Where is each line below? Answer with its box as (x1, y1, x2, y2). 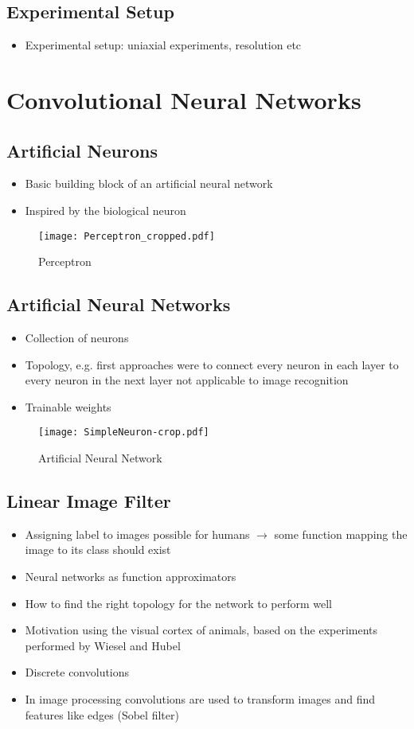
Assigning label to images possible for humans (25, 525, 250, 542)
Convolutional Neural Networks (6, 83, 361, 115)
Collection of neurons (25, 329, 129, 346)
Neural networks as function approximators (25, 568, 236, 585)
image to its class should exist (25, 541, 171, 558)
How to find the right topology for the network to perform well (25, 595, 333, 611)
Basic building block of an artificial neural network (25, 175, 273, 192)
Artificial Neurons (6, 138, 158, 162)
